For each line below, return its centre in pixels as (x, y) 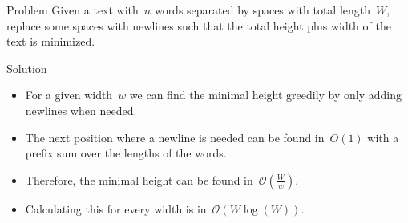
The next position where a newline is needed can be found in (175, 137)
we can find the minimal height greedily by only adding (266, 95)
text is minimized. (51, 41)
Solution (27, 68)
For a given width (69, 95)
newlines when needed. (81, 110)
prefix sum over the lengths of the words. (126, 153)
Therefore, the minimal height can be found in (139, 179)
